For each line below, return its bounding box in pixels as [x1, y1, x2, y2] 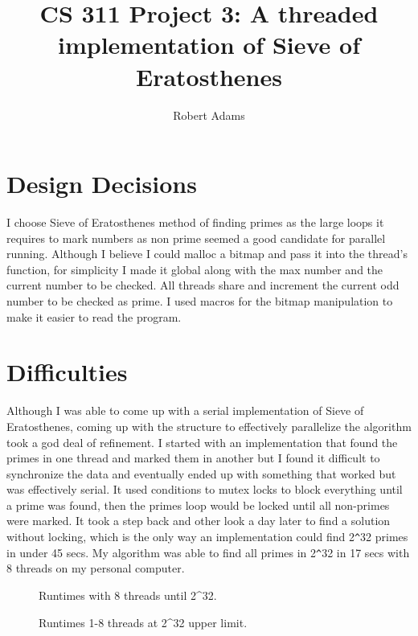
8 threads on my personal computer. [6, 560, 185, 577]
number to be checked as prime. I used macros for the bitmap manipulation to [6, 293, 393, 309]
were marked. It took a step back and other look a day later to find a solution [6, 512, 391, 529]
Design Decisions [6, 167, 197, 200]
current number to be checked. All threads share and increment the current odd [6, 277, 400, 293]
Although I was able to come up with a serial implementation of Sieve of [6, 402, 364, 419]
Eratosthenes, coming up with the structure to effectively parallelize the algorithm [6, 417, 412, 434]
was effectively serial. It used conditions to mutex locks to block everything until [6, 481, 403, 498]
